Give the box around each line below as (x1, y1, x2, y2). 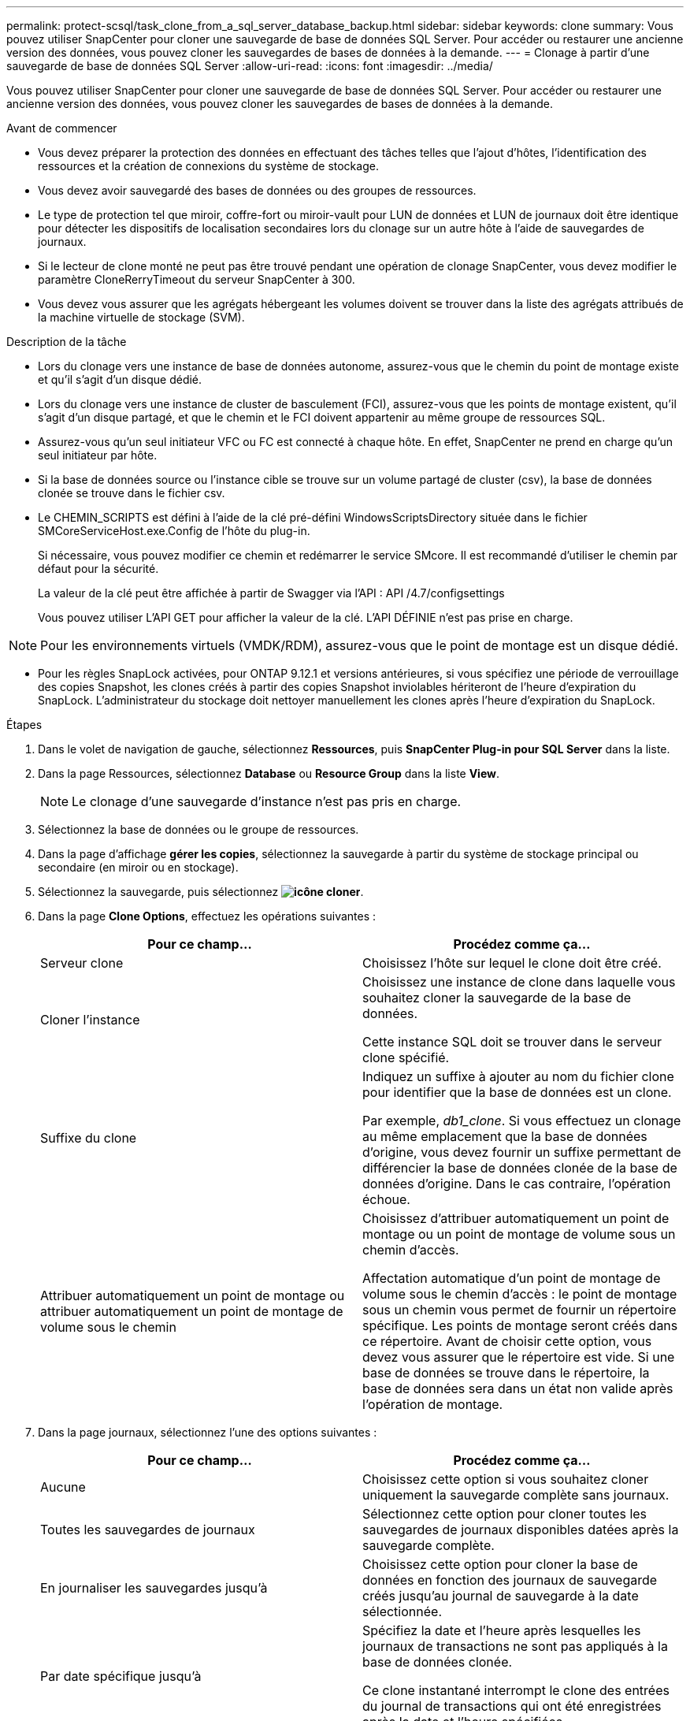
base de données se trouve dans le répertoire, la (362, 1365, 650, 1381)
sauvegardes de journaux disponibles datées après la (362, 1522, 679, 1537)
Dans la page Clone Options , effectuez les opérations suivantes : (38, 909, 377, 923)
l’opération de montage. (362, 1396, 503, 1412)
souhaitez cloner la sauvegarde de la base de (362, 990, 631, 1005)
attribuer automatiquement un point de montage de (40, 1303, 343, 1319)
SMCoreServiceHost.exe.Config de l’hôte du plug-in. (38, 524, 310, 537)
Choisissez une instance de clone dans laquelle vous (362, 974, 676, 990)
